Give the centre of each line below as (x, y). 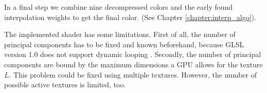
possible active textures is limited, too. (65, 85)
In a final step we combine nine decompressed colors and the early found (119, 7)
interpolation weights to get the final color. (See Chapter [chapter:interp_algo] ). (130, 17)
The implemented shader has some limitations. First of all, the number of (120, 34)
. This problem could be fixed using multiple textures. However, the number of (133, 74)
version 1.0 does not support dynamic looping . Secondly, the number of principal (133, 54)
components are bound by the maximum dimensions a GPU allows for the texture (133, 64)
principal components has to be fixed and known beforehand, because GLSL (124, 44)
